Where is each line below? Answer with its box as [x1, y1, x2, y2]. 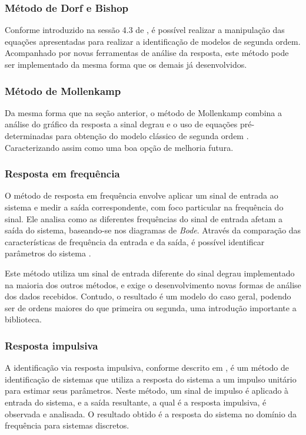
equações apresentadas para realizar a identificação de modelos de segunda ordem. [5, 35, 301, 47]
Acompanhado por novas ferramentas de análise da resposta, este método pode [5, 47, 289, 59]
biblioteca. [5, 313, 42, 325]
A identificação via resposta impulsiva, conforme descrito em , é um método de [5, 361, 289, 374]
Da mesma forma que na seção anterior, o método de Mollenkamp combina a [5, 106, 282, 118]
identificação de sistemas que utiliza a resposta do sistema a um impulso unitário [5, 373, 297, 385]
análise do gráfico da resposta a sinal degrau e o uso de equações [5, 118, 238, 130]
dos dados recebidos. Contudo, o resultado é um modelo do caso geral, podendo [5, 290, 291, 302]
